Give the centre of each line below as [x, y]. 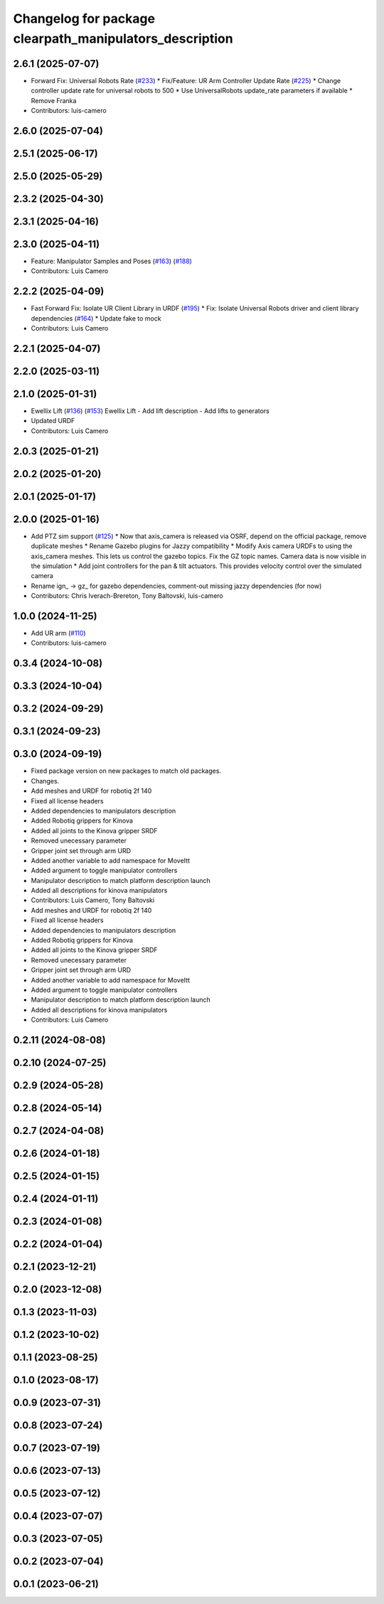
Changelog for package [84, 18]
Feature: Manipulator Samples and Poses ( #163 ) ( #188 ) [111, 261]
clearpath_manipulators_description [123, 38]
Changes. [45, 781]
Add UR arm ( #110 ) [58, 633]
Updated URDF [53, 421]
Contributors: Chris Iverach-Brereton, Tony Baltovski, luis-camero [127, 596]
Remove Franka [54, 100]
